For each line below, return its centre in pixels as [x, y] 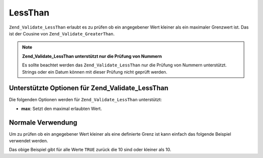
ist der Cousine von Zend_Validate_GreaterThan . [62, 33]
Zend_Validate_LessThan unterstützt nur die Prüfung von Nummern [92, 56]
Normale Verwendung [43, 122]
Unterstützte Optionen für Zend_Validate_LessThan [89, 88]
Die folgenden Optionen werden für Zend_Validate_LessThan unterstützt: [85, 100]
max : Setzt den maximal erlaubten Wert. [62, 109]
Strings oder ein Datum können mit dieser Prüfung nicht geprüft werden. [95, 72]
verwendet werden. [28, 141]
